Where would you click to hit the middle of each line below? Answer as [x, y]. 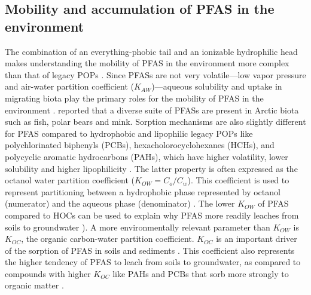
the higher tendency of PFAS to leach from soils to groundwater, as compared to [153, 262]
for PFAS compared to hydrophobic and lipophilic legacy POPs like [129, 133]
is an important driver [257, 239]
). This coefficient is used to [238, 180]
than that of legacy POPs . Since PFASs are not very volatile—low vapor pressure [155, 74]
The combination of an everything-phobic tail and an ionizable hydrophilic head [151, 51]
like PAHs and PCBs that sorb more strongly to [201, 273]
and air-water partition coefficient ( [69, 86]
